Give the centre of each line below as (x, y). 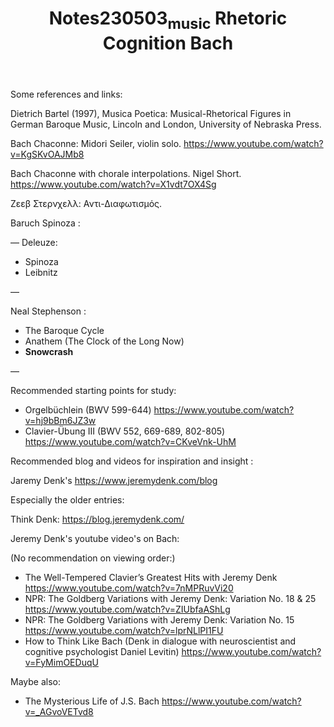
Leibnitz (41, 272)
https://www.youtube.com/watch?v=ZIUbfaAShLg (127, 609)
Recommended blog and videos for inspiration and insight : (132, 461)
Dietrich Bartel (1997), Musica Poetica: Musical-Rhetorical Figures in (151, 113)
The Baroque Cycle (64, 330)
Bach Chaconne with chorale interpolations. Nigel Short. (126, 173)
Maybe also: (35, 681)
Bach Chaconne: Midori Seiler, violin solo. (96, 143)
